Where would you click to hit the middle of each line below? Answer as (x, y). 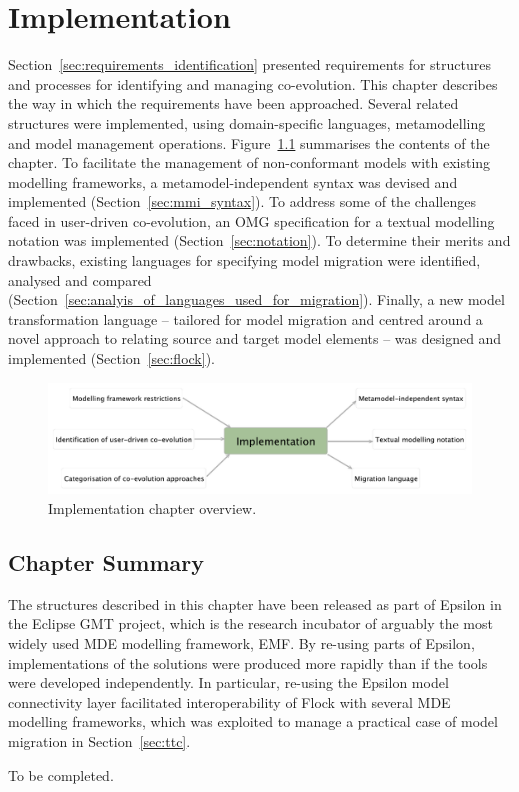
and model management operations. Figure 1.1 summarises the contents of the (249, 142)
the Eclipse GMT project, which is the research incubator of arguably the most (250, 623)
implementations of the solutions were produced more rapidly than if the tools (248, 662)
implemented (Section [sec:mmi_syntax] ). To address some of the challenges (242, 201)
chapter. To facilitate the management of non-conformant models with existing (249, 162)
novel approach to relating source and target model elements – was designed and (255, 338)
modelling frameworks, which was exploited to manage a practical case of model (253, 721)
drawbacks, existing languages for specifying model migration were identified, (244, 260)
